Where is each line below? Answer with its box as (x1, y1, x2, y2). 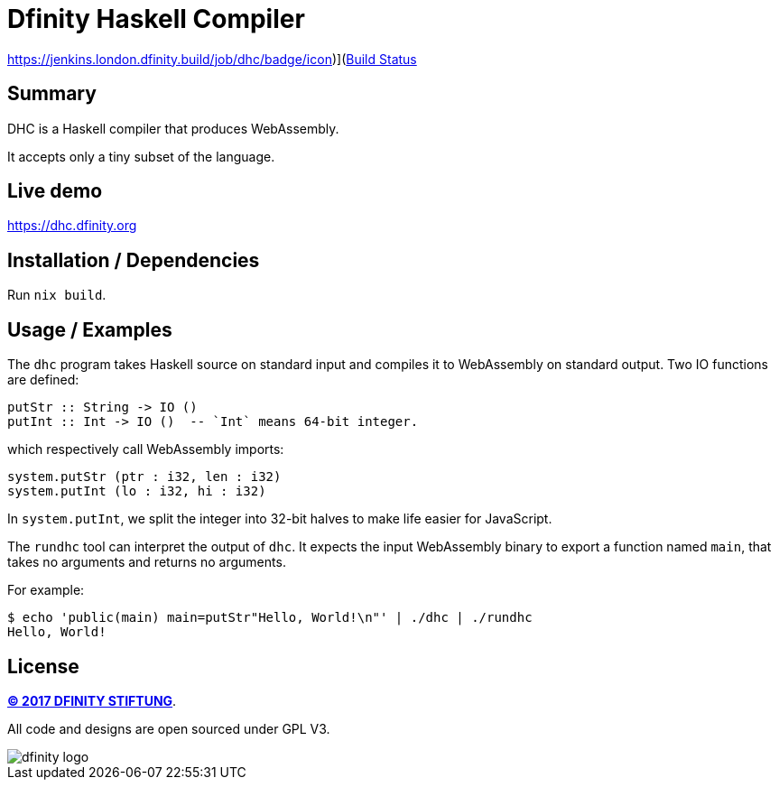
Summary (7, 82, 97, 106)
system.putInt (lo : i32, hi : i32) (7, 484, 266, 499)
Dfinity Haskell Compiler (7, 4, 305, 34)
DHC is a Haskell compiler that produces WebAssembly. (7, 120, 339, 136)
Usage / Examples (7, 318, 172, 341)
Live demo (7, 180, 103, 203)
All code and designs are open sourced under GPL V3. (7, 720, 330, 736)
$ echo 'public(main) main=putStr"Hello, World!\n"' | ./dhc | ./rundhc (7, 610, 533, 625)
